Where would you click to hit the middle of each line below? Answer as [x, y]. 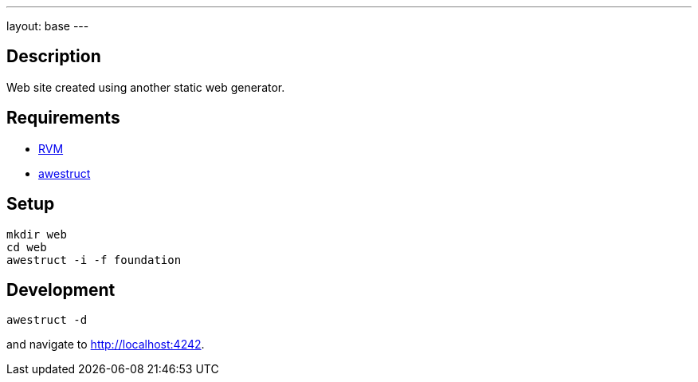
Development [61, 289]
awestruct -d [47, 320]
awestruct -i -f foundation [94, 260]
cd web [27, 247]
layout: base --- [48, 26]
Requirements [63, 118]
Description [54, 57]
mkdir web [37, 234]
